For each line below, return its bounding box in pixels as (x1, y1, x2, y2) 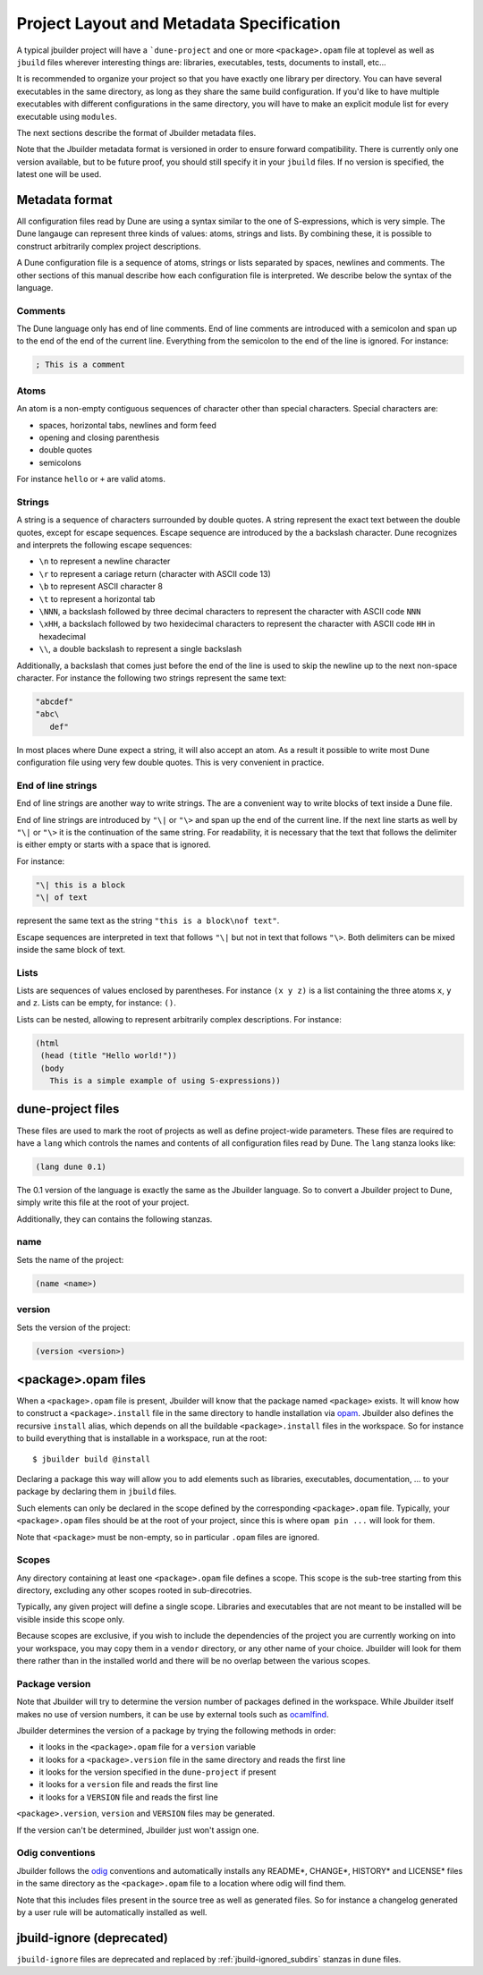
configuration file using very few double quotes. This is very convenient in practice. (16, 757, 325, 768)
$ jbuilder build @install (32, 1454, 151, 1464)
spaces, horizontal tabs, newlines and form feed (38, 420, 216, 430)
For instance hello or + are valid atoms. (16, 474, 165, 485)
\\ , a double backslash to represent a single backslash (38, 644, 242, 655)
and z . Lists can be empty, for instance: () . (16, 997, 176, 1008)
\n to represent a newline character (38, 555, 171, 567)
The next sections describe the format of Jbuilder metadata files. (16, 127, 257, 138)
